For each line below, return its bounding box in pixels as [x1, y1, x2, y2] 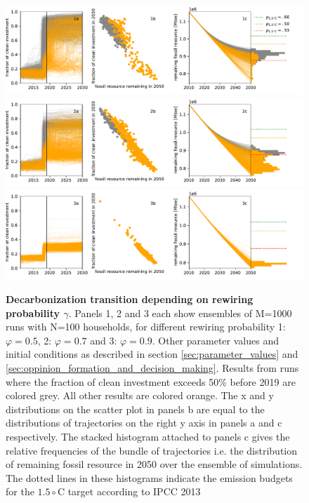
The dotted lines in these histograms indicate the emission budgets [6, 470, 293, 485]
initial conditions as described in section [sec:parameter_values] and [6, 347, 298, 361]
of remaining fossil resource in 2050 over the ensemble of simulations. [6, 457, 303, 471]
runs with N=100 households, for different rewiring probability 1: [6, 319, 286, 334]
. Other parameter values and [152, 333, 279, 347]
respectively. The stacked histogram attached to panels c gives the [6, 429, 290, 444]
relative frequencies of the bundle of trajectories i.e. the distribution [6, 443, 298, 457]
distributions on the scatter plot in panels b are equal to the [6, 401, 265, 416]
